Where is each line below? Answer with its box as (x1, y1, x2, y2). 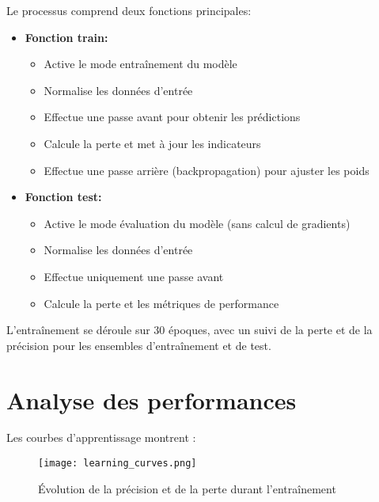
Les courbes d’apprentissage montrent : (6, 429, 196, 446)
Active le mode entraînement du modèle (44, 55, 237, 72)
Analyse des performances (6, 383, 297, 416)
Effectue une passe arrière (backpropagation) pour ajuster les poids (44, 162, 370, 178)
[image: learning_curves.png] (38, 458, 197, 470)
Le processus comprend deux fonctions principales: (6, 2, 252, 18)
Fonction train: (25, 29, 108, 45)
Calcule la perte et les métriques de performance (44, 295, 279, 311)
